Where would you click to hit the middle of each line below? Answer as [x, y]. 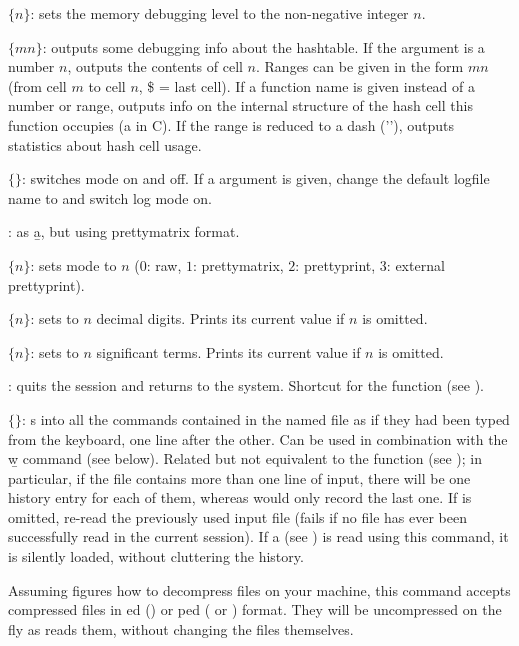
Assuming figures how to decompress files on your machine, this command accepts [259, 589]
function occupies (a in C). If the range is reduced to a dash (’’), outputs [231, 124]
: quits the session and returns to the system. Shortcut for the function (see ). [246, 385]
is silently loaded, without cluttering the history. [156, 556]
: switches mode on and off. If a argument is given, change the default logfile [256, 178]
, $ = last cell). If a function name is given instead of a [306, 85]
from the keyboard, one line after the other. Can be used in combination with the [258, 438]
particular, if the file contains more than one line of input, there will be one [239, 477]
